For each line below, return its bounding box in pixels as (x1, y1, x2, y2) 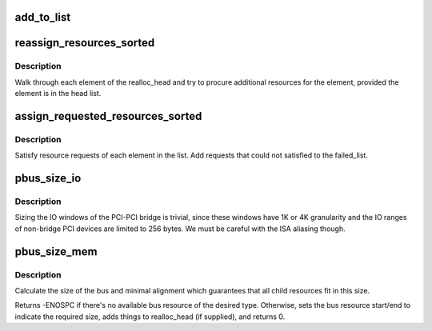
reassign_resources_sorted (14, 36, 155, 50)
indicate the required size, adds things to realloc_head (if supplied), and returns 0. (14, 312, 286, 321)
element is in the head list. (14, 89, 102, 98)
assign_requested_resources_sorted (14, 109, 202, 123)
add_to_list (14, 10, 71, 24)
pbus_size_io (14, 172, 82, 185)
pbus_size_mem (14, 245, 98, 258)
